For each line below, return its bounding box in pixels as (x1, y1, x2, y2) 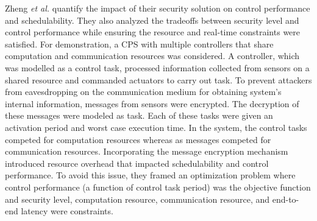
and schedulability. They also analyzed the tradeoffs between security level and (5, 13, 299, 26)
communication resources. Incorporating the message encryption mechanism (5, 145, 288, 158)
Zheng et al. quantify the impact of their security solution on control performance (5, 2, 310, 14)
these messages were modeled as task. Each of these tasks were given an (5, 109, 273, 122)
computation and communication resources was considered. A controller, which (5, 49, 300, 62)
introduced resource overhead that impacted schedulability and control (5, 156, 269, 169)
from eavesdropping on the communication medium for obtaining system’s (5, 85, 282, 98)
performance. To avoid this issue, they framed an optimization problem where (5, 169, 296, 181)
